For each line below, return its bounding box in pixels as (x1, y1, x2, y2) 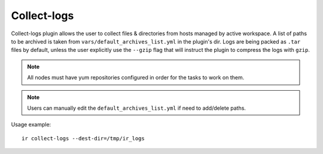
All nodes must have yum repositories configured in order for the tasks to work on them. (27, 74, 245, 81)
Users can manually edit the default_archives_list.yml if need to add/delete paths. (27, 104, 246, 112)
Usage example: (11, 121, 51, 128)
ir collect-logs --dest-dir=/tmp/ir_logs (22, 135, 145, 141)
